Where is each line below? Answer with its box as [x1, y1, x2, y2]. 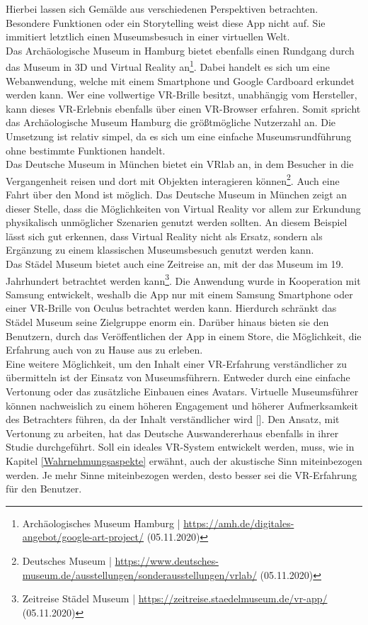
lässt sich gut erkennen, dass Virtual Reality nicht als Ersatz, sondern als [6, 228, 323, 243]
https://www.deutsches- [115, 553, 219, 568]
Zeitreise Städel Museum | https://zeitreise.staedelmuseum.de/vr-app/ [22, 591, 328, 606]
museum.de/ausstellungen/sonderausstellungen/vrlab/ [22, 567, 257, 582]
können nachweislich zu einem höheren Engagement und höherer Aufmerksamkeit [6, 398, 358, 412]
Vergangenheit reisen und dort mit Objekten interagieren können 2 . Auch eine [6, 171, 340, 188]
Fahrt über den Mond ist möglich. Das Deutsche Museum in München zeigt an [6, 187, 347, 202]
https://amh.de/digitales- [183, 515, 294, 530]
